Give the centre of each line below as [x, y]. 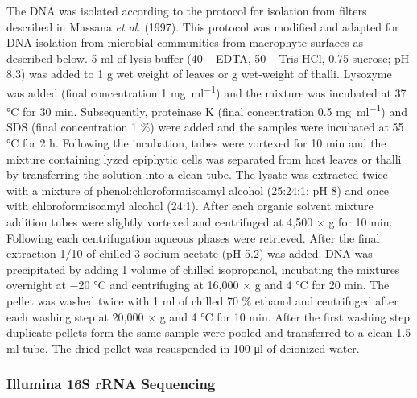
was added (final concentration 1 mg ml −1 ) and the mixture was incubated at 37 [206, 91]
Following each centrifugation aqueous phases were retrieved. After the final [193, 237]
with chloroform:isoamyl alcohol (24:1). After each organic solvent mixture [190, 206]
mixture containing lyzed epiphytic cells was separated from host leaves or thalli [204, 158]
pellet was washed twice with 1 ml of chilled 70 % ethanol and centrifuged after [202, 301]
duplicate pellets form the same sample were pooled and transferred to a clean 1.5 [209, 332]
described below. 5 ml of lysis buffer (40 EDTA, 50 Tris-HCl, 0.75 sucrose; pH [208, 58]
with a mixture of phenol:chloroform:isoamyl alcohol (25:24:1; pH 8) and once [198, 190]
